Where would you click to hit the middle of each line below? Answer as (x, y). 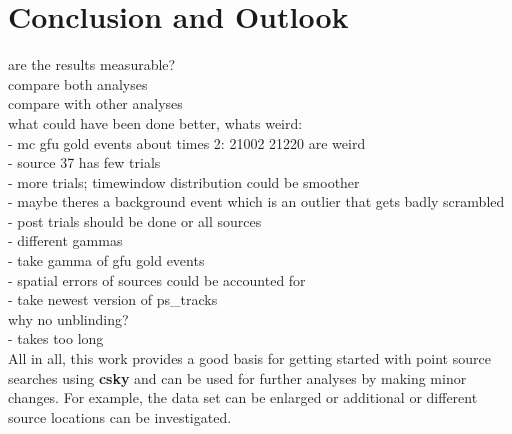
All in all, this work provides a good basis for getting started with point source (249, 358)
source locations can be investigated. (120, 416)
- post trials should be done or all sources (135, 220)
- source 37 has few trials (84, 162)
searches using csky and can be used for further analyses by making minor (237, 377)
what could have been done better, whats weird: (155, 122)
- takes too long (56, 338)
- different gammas (65, 240)
